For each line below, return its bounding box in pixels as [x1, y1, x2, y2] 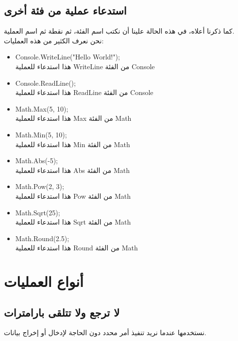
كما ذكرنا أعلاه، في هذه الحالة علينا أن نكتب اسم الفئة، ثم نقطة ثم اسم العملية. [4, 26, 235, 36]
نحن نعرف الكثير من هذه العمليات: [4, 35, 104, 45]
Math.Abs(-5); [15, 155, 58, 166]
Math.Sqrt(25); [15, 207, 60, 217]
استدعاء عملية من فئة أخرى [4, 3, 127, 18]
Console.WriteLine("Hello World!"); [15, 52, 120, 62]
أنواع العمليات [4, 271, 84, 291]
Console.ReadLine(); [15, 77, 76, 88]
